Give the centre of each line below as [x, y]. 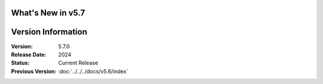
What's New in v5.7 [48, 13]
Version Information [49, 32]
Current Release [78, 63]
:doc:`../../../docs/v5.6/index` [93, 71]
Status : [20, 63]
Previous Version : [34, 71]
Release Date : [29, 54]
